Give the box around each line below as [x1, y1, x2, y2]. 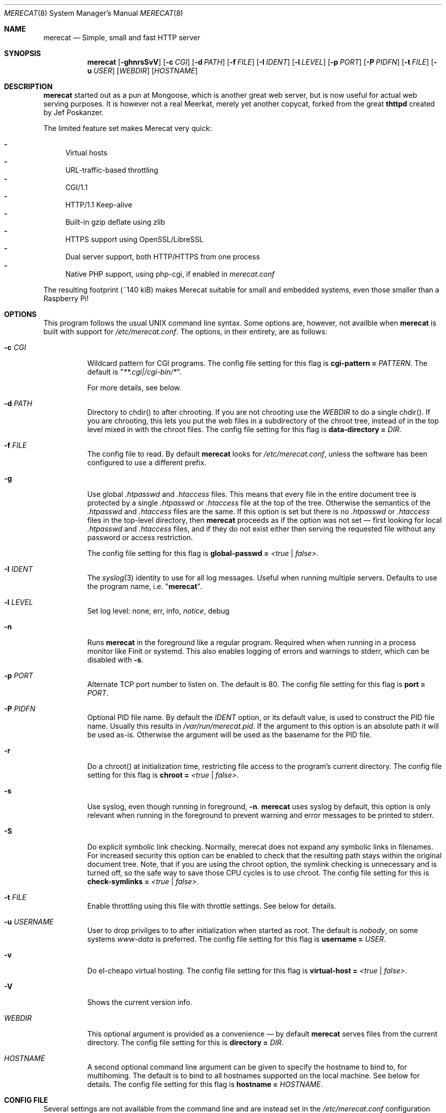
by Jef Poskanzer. [43, 108, 104, 117]
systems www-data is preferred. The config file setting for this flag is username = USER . [87, 935, 386, 943]
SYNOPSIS [4, 49, 41, 58]
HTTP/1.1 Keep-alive [65, 200, 132, 209]
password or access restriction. [87, 533, 193, 542]
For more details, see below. [87, 383, 182, 392]
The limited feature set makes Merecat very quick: [43, 124, 212, 132]
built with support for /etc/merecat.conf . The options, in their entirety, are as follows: [43, 327, 327, 336]
